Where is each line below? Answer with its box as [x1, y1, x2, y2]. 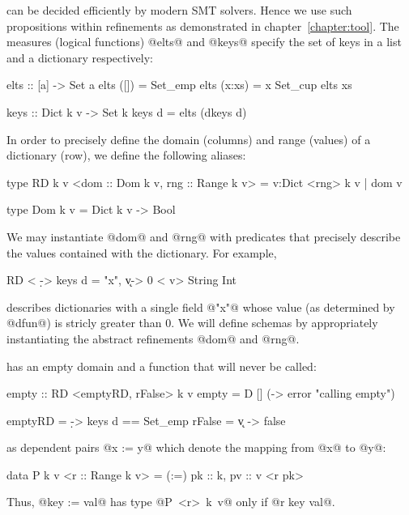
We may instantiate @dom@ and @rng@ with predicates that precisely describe [6, 228, 401, 245]
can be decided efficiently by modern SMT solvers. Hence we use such [6, 2, 352, 18]
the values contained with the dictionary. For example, [6, 244, 277, 261]
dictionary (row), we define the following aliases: [6, 147, 246, 164]
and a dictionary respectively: [6, 49, 154, 66]
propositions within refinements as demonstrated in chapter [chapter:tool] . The [6, 17, 399, 34]
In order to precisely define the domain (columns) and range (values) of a [6, 130, 371, 147]
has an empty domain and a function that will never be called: [6, 357, 317, 374]
